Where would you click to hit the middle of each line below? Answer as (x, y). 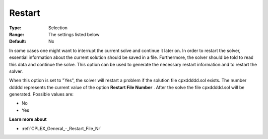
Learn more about (28, 119)
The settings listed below (74, 34)
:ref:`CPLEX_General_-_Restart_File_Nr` (62, 128)
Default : (18, 42)
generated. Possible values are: (41, 94)
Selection (58, 28)
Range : (17, 34)
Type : (15, 28)
